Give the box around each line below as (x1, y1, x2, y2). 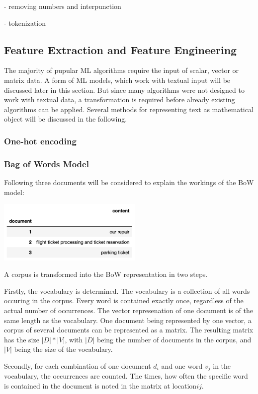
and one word (161, 360, 203, 371)
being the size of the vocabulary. (14, 344, 113, 354)
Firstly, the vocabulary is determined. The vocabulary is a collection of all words (4, 285, 250, 296)
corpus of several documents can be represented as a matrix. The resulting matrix (4, 325, 254, 335)
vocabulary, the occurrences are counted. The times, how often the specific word (4, 371, 248, 381)
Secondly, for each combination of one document (4, 360, 151, 371)
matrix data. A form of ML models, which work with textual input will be (4, 74, 231, 85)
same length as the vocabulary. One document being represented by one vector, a (4, 315, 252, 325)
